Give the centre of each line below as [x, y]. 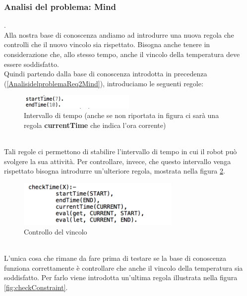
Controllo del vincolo [56, 232]
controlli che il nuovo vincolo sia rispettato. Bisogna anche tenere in [107, 44]
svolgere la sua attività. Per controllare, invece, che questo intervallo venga [118, 161]
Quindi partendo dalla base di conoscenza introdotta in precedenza [106, 74]
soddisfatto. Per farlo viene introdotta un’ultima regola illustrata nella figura [121, 277]
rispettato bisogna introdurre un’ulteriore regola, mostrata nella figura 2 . [115, 171]
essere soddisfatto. [31, 64]
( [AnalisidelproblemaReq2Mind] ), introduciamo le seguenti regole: [104, 83]
